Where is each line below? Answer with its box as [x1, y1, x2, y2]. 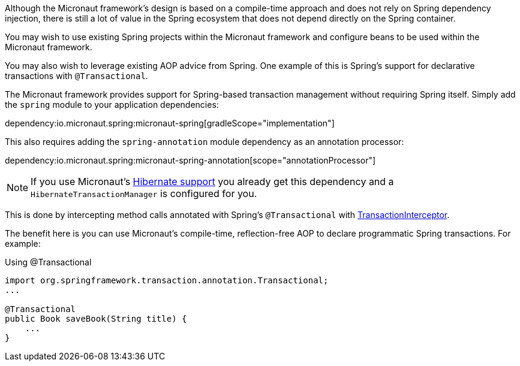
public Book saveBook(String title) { [5, 314, 187, 323]
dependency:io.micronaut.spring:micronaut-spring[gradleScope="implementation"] [5, 118, 335, 128]
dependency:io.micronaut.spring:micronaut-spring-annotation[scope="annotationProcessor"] [5, 155, 376, 165]
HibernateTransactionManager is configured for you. [31, 187, 257, 199]
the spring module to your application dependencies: [5, 99, 219, 110]
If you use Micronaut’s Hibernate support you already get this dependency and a [31, 176, 394, 187]
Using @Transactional [5, 257, 92, 267]
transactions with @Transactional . [5, 71, 148, 81]
